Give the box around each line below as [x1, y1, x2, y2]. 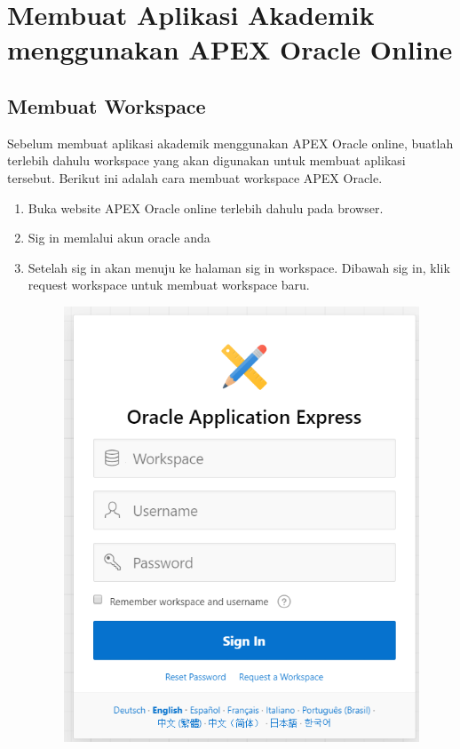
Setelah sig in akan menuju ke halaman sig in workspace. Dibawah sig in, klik [28, 258, 450, 276]
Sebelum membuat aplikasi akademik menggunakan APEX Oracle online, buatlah [7, 133, 454, 152]
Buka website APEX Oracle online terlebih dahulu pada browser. [28, 198, 384, 217]
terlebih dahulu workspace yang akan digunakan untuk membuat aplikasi [7, 151, 406, 170]
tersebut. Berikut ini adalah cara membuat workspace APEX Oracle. [7, 168, 383, 187]
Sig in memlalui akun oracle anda [28, 228, 210, 247]
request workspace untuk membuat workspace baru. [28, 275, 310, 294]
